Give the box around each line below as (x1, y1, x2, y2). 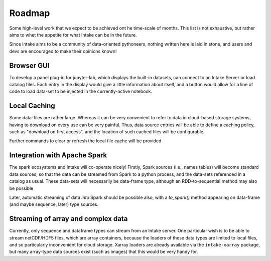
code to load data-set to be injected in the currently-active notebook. (9, 88, 153, 95)
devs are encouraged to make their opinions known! (9, 48, 117, 54)
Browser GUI (9, 61, 50, 70)
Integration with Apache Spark (9, 151, 107, 160)
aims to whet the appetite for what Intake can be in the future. (9, 32, 138, 38)
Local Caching (9, 102, 55, 110)
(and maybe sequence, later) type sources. (9, 201, 99, 207)
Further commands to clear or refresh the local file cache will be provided (9, 138, 162, 144)
